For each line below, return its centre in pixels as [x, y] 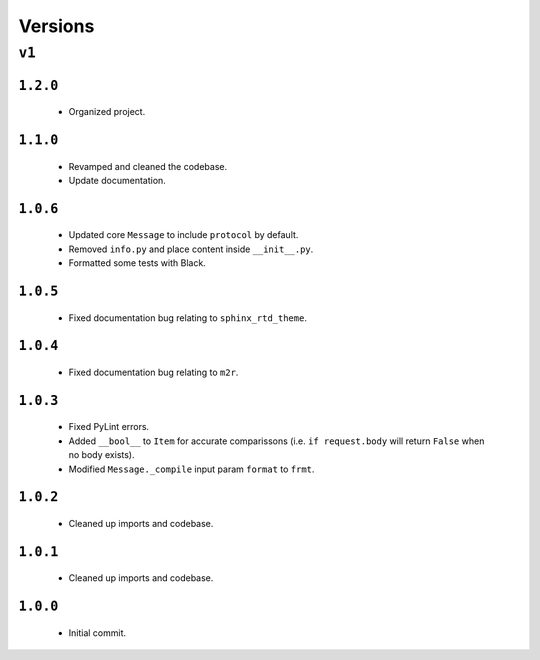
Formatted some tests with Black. [137, 263]
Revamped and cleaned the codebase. [148, 166]
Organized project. [107, 112]
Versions [56, 26]
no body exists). [101, 455]
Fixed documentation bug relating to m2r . [153, 372]
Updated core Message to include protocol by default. [183, 235]
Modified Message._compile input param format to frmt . [191, 469]
